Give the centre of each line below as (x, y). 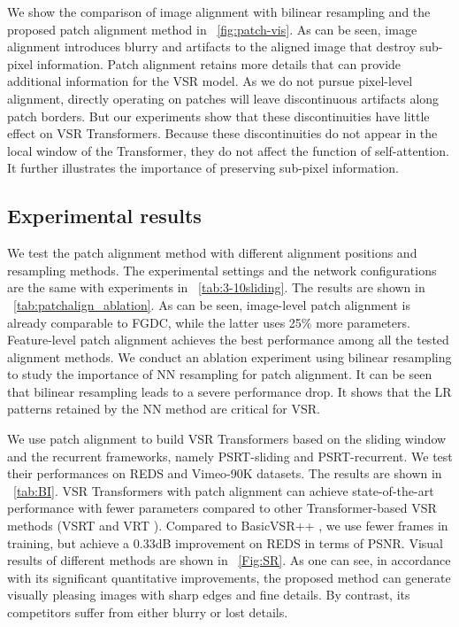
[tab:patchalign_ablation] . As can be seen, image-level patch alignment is (212, 304)
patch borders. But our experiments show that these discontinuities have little (218, 116)
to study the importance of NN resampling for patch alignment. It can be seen (220, 374)
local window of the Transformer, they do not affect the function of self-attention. (229, 150)
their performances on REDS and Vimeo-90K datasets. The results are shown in (225, 473)
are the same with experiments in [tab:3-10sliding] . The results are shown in (216, 287)
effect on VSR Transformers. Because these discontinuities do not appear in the (222, 133)
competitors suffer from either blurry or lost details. (148, 612)
